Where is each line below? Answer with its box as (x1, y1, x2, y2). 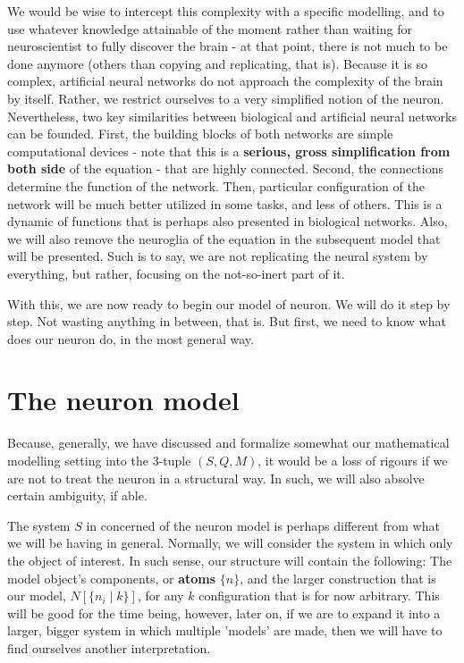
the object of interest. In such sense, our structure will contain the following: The (7, 550, 452, 569)
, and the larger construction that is (240, 568, 436, 587)
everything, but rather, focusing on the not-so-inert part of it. (7, 264, 345, 282)
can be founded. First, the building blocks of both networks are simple (7, 124, 393, 143)
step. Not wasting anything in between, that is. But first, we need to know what (7, 312, 446, 331)
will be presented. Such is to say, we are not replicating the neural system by (7, 247, 428, 265)
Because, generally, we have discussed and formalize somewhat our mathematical (7, 433, 450, 452)
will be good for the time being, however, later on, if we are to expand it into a (7, 603, 441, 622)
